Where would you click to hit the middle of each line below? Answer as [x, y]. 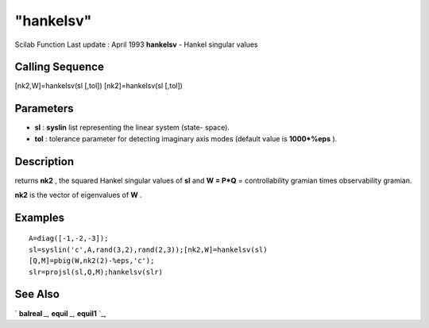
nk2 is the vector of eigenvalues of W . [78, 195]
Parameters [44, 108]
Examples [40, 217]
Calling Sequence [60, 67]
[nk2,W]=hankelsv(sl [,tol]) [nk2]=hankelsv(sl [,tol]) [99, 86]
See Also [37, 294]
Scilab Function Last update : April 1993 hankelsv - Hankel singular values [136, 44]
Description [44, 162]
